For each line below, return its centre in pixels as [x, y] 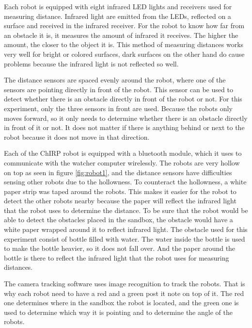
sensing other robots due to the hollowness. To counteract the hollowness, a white [125, 182]
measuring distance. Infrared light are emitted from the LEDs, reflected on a [118, 16]
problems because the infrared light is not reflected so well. [91, 63]
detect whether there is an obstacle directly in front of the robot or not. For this [123, 99]
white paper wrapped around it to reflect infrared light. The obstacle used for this [126, 229]
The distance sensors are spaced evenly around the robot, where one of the [115, 80]
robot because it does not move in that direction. [77, 137]
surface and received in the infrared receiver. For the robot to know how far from [124, 25]
